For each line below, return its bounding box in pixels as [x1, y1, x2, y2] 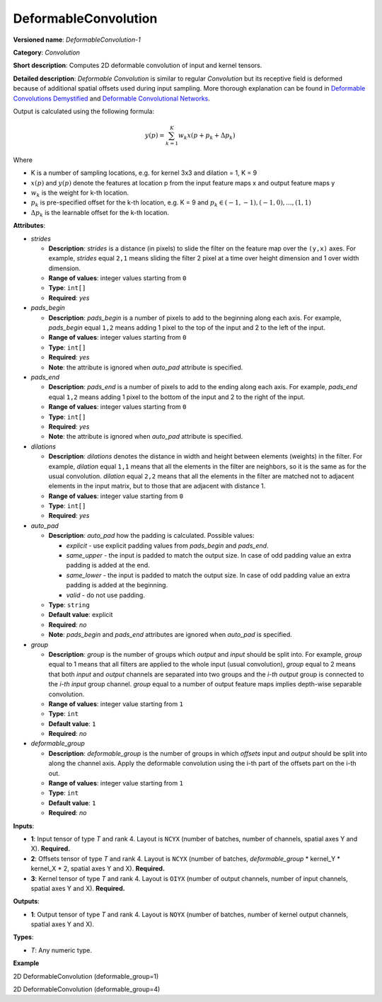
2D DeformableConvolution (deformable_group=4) [13, 985, 161, 994]
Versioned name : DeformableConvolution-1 [13, 35, 141, 44]
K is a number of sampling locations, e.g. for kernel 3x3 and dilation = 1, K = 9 [30, 168, 257, 177]
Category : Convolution [13, 48, 81, 57]
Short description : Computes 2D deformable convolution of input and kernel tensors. [13, 61, 262, 70]
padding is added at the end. [66, 561, 150, 570]
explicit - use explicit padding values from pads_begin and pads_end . [66, 541, 269, 550]
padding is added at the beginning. [66, 581, 168, 589]
